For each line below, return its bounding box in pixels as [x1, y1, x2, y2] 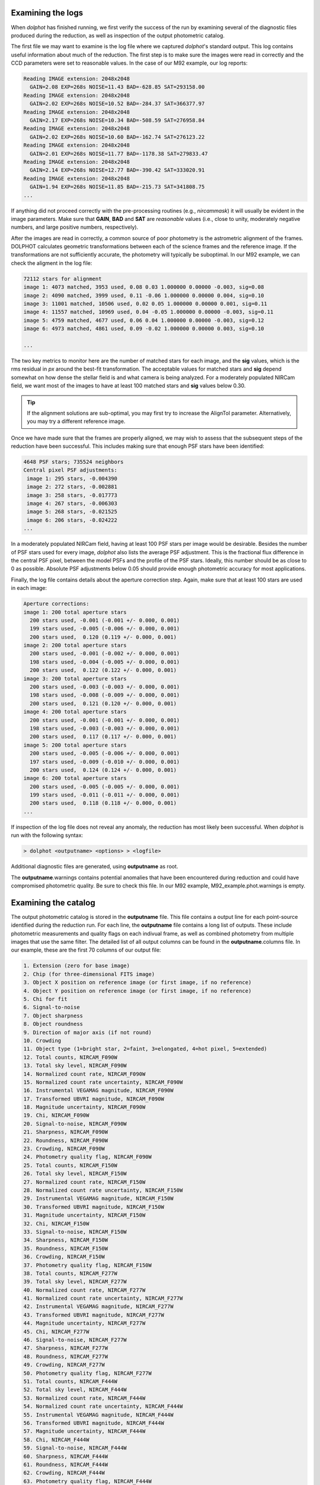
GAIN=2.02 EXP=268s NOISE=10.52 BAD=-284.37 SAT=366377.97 [30, 100, 205, 107]
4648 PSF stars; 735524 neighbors [23, 459, 124, 466]
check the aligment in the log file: [11, 259, 92, 267]
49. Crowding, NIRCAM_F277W [23, 1361, 105, 1369]
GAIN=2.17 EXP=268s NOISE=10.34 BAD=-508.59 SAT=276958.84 [30, 117, 205, 124]
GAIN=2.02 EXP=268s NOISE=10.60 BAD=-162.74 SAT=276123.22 [30, 134, 205, 140]
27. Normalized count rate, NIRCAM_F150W [23, 1178, 146, 1185]
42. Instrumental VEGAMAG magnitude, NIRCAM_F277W [23, 1303, 174, 1310]
